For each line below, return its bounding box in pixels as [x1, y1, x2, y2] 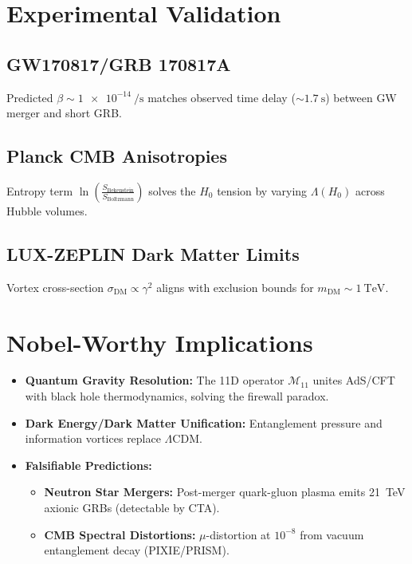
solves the [148, 182, 196, 199]
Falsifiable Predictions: [25, 456, 152, 473]
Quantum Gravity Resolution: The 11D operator [25, 372, 284, 388]
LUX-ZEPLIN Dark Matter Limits [6, 241, 300, 266]
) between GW [325, 89, 397, 105]
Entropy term [6, 182, 73, 199]
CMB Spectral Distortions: [44, 526, 196, 542]
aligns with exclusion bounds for [156, 278, 314, 295]
